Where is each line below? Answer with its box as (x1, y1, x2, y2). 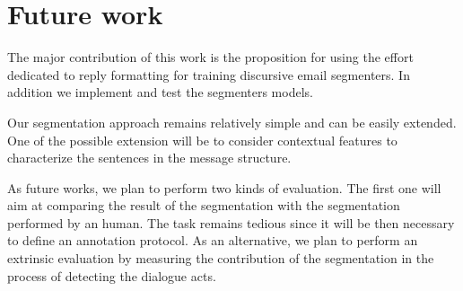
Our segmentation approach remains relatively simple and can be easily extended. (7, 112, 457, 131)
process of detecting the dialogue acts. (7, 266, 216, 285)
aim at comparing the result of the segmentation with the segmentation (7, 196, 400, 215)
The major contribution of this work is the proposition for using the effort (7, 48, 414, 66)
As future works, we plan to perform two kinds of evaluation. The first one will (7, 178, 441, 197)
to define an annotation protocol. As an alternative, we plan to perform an (7, 231, 418, 250)
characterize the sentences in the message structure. (7, 148, 292, 167)
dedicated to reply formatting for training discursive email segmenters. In (7, 65, 410, 84)
